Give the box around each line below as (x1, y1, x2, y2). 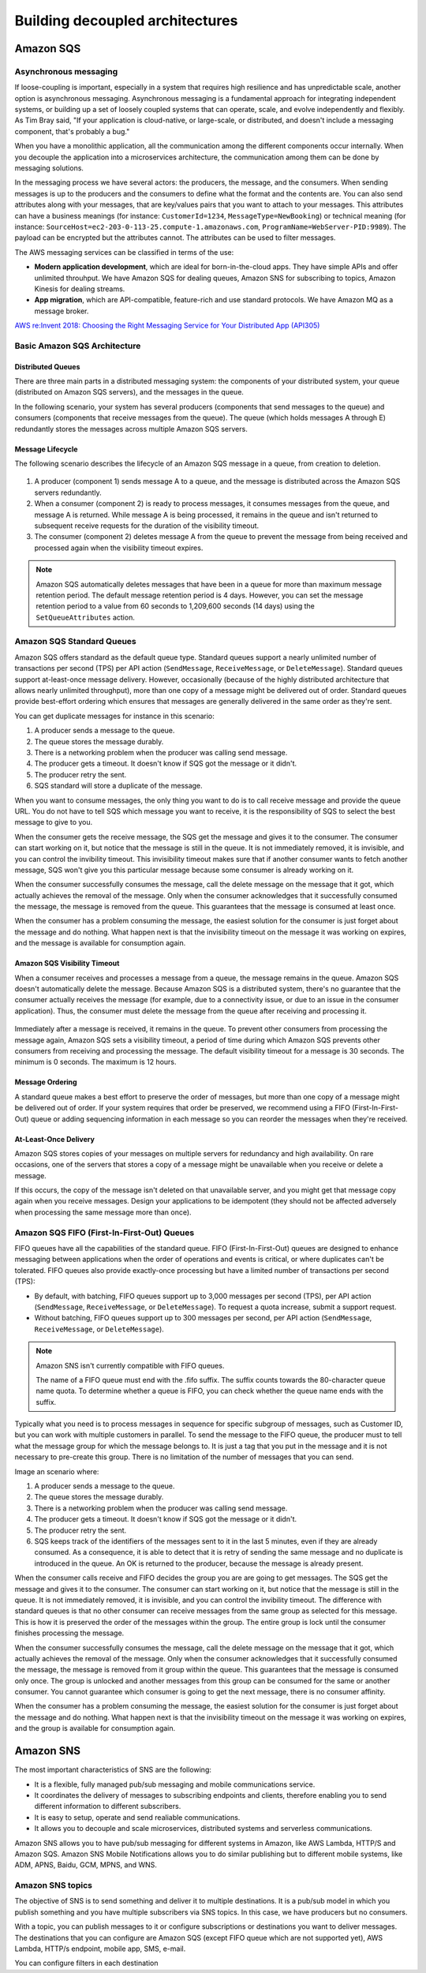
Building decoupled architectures (14, 12, 238, 29)
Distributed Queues (14, 361, 80, 371)
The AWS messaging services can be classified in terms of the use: (14, 247, 234, 256)
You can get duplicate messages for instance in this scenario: (14, 711, 215, 721)
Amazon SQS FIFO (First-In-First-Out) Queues (14, 1227, 195, 1238)
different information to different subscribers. (34, 1802, 181, 1811)
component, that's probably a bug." (14, 126, 130, 136)
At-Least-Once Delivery (14, 1134, 95, 1144)
